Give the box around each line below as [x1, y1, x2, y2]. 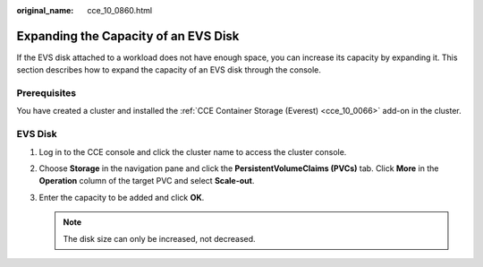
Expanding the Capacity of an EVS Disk [16, 28, 240, 44]
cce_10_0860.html [87, 5, 152, 15]
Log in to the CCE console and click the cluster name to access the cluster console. [38, 146, 347, 157]
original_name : [16, 5, 74, 15]
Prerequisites [16, 87, 76, 99]
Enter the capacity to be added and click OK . [38, 192, 205, 202]
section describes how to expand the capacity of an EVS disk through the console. [16, 65, 322, 75]
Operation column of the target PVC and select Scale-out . [38, 176, 255, 186]
